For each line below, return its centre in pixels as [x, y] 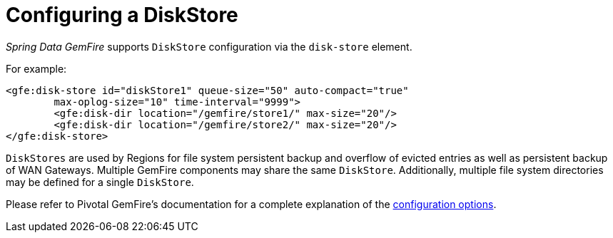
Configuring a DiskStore [122, 15]
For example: [36, 68]
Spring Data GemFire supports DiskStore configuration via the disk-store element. [209, 46]
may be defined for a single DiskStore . [100, 182]
